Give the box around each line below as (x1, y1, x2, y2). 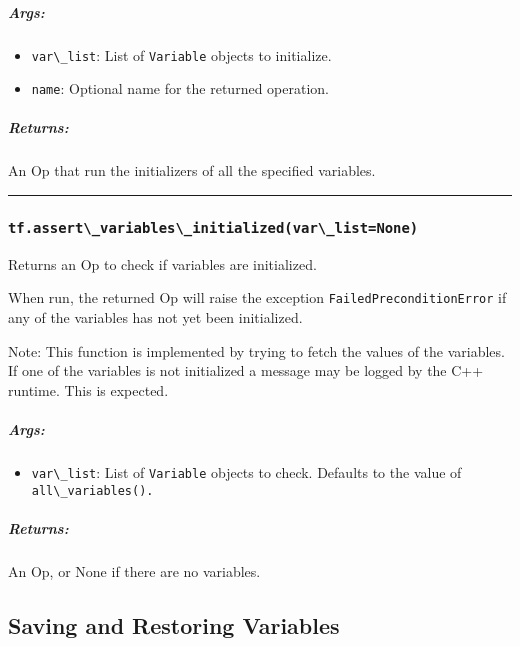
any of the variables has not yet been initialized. (8, 307, 303, 328)
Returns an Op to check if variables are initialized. (8, 253, 317, 274)
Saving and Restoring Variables (8, 609, 340, 640)
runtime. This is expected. (8, 379, 169, 400)
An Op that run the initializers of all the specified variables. (8, 160, 376, 181)
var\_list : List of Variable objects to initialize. (31, 44, 332, 65)
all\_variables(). (31, 483, 154, 498)
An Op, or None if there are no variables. (8, 560, 261, 581)
